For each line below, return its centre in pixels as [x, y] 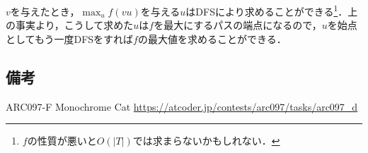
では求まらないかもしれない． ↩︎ [206, 141]
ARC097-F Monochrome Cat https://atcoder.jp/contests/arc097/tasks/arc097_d [182, 106]
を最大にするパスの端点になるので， [238, 25]
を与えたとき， [45, 11]
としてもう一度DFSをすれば [70, 38]
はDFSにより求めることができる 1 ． [267, 10]
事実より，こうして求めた [74, 25]
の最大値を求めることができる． [212, 38]
